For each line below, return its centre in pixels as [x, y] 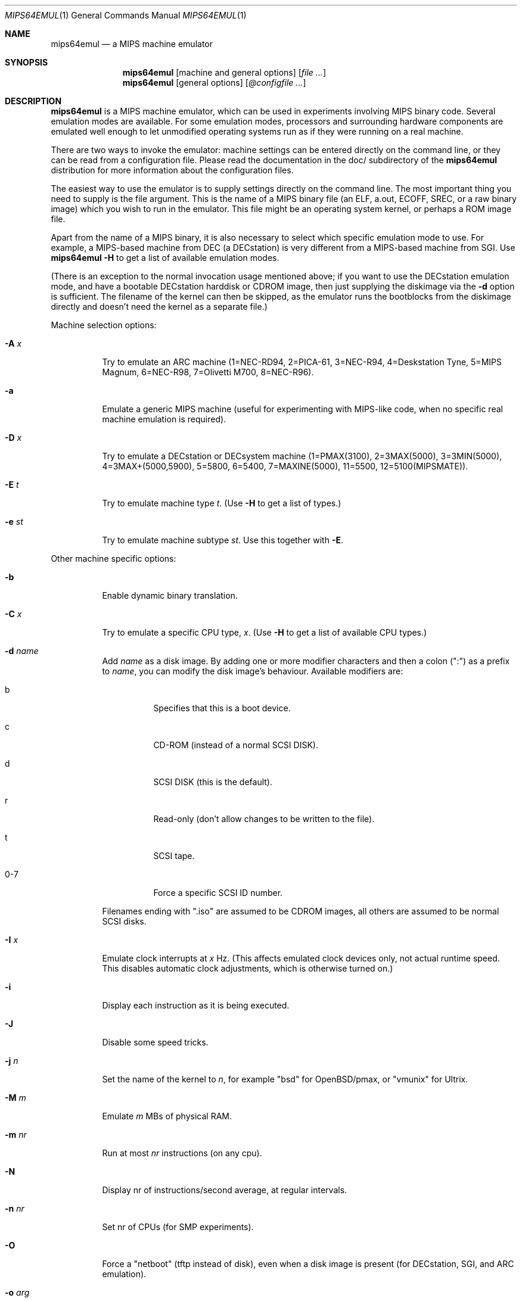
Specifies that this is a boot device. [222, 708]
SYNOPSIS [27, 62]
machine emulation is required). [164, 419]
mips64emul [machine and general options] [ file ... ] [224, 72]
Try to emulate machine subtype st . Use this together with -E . [223, 540]
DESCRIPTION [33, 101]
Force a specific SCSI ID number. [218, 893]
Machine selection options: [104, 325]
